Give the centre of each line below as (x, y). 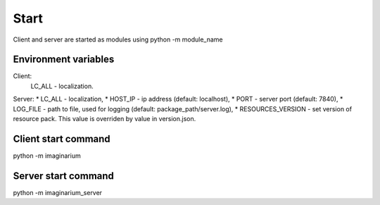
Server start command (63, 176)
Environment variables (64, 60)
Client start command (62, 138)
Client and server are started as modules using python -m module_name (118, 39)
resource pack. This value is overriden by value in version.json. (104, 119)
